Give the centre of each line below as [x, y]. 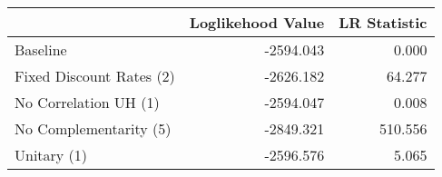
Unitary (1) [51, 155]
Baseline [41, 49]
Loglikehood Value [257, 22]
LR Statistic [383, 22]
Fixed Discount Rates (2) [95, 76]
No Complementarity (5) [93, 128]
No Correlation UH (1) [87, 102]
